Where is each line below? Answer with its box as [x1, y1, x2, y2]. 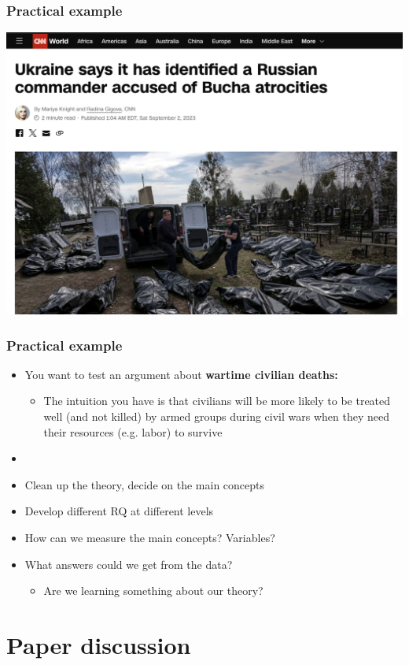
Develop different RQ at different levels [24, 503, 214, 519]
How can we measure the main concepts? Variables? [24, 529, 275, 545]
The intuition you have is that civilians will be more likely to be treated [43, 392, 391, 409]
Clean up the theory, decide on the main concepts [24, 476, 265, 492]
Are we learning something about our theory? [43, 582, 263, 599]
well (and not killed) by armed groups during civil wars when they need [43, 408, 389, 425]
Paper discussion [6, 628, 191, 660]
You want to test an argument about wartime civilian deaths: [24, 366, 338, 382]
